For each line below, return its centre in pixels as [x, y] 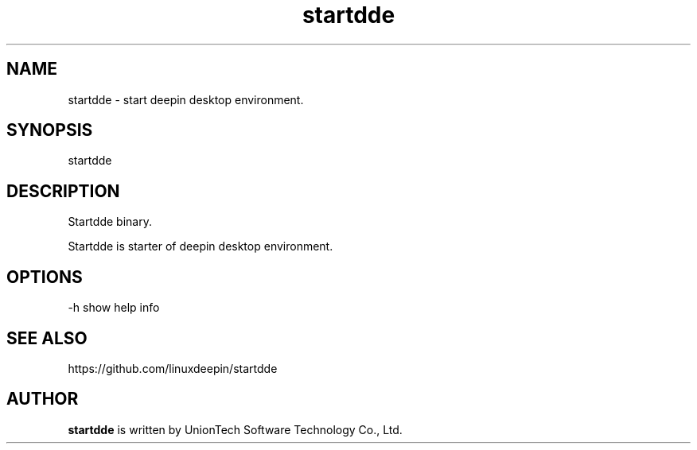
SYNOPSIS [50, 130]
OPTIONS [45, 277]
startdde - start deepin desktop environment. [186, 99]
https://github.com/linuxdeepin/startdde [173, 368]
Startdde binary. [110, 222]
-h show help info [114, 308]
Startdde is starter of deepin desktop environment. [201, 246]
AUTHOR [43, 399]
